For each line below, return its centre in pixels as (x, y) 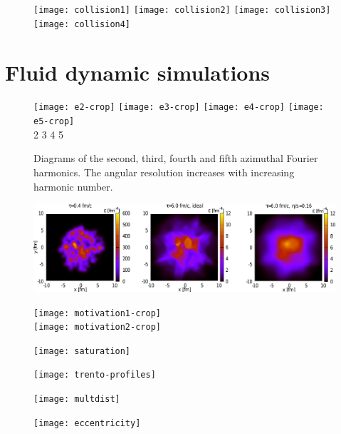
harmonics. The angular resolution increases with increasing (164, 172)
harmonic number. (73, 186)
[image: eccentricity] (87, 423)
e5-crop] (54, 122)
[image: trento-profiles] (95, 375)
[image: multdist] (77, 399)
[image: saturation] (82, 351)
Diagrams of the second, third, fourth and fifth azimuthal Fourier (176, 158)
